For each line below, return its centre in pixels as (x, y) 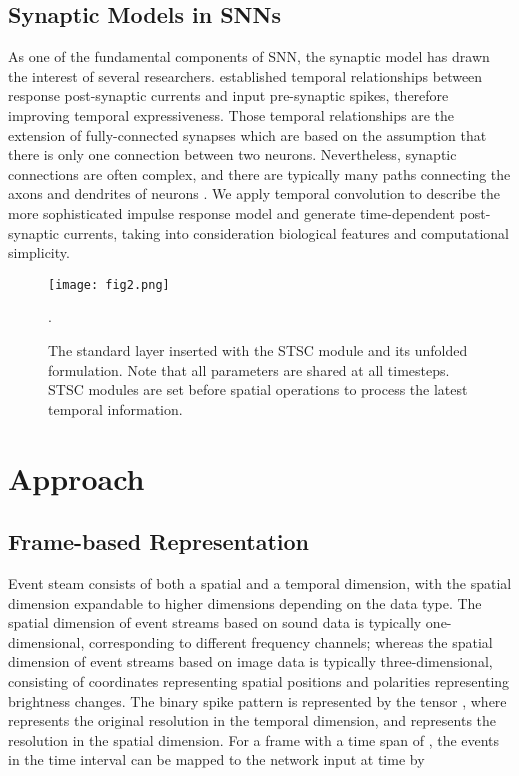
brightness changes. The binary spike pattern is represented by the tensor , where (257, 700)
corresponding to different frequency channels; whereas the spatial (290, 641)
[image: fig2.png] (109, 284)
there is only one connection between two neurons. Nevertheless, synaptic (232, 154)
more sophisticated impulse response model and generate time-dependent (231, 212)
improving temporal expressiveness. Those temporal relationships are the (231, 114)
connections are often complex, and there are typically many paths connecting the (259, 173)
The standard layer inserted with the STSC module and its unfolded (258, 349)
